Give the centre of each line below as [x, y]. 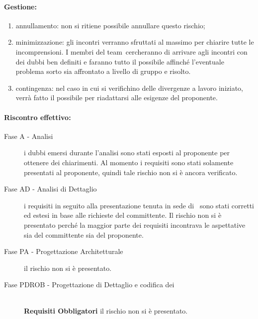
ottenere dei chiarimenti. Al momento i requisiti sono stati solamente [129, 162]
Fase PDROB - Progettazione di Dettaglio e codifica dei [89, 285]
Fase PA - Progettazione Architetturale [64, 251]
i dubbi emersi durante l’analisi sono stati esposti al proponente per [127, 153]
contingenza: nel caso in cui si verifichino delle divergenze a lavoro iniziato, [129, 88]
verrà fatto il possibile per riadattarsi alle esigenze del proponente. [117, 97]
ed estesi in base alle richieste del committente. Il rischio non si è [123, 215]
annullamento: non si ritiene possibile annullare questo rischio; [110, 25]
